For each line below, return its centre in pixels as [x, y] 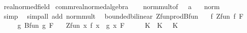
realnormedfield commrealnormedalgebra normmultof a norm [112, 6]
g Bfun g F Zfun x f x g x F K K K [98, 25]
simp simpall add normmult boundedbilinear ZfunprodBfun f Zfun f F [123, 16]
